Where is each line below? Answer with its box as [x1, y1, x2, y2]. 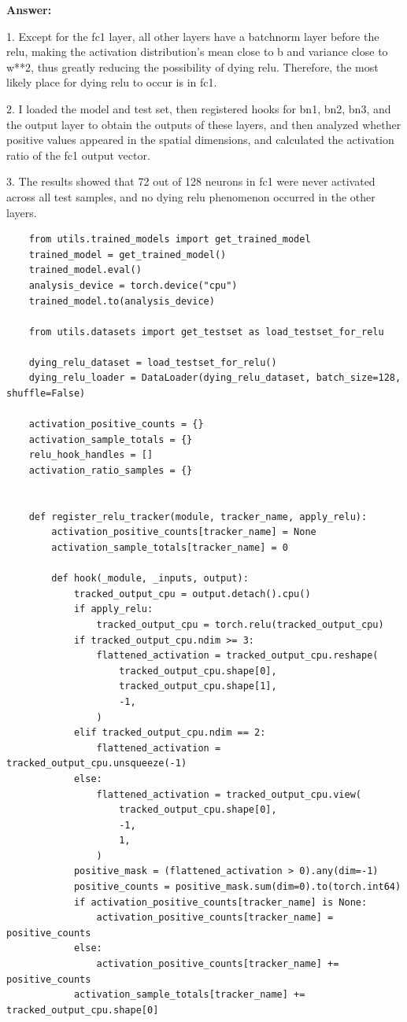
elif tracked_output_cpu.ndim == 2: [73, 727, 266, 739]
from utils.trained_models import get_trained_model [28, 234, 311, 245]
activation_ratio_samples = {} [28, 465, 193, 477]
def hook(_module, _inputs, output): [51, 573, 249, 585]
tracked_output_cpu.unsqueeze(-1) [6, 758, 187, 769]
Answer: [6, 2, 52, 17]
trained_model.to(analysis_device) [28, 295, 215, 307]
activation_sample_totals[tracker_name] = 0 [51, 542, 288, 553]
